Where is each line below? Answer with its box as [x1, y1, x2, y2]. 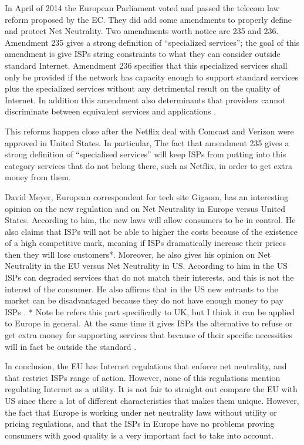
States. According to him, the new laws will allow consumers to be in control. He [5, 214, 296, 226]
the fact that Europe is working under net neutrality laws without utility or [5, 406, 277, 418]
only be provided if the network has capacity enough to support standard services [5, 70, 298, 83]
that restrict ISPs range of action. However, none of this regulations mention [5, 371, 281, 383]
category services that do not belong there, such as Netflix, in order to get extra [5, 159, 293, 171]
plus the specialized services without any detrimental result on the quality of [5, 82, 281, 95]
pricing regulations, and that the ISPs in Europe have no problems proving [5, 417, 275, 430]
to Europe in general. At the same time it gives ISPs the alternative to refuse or [5, 317, 293, 329]
